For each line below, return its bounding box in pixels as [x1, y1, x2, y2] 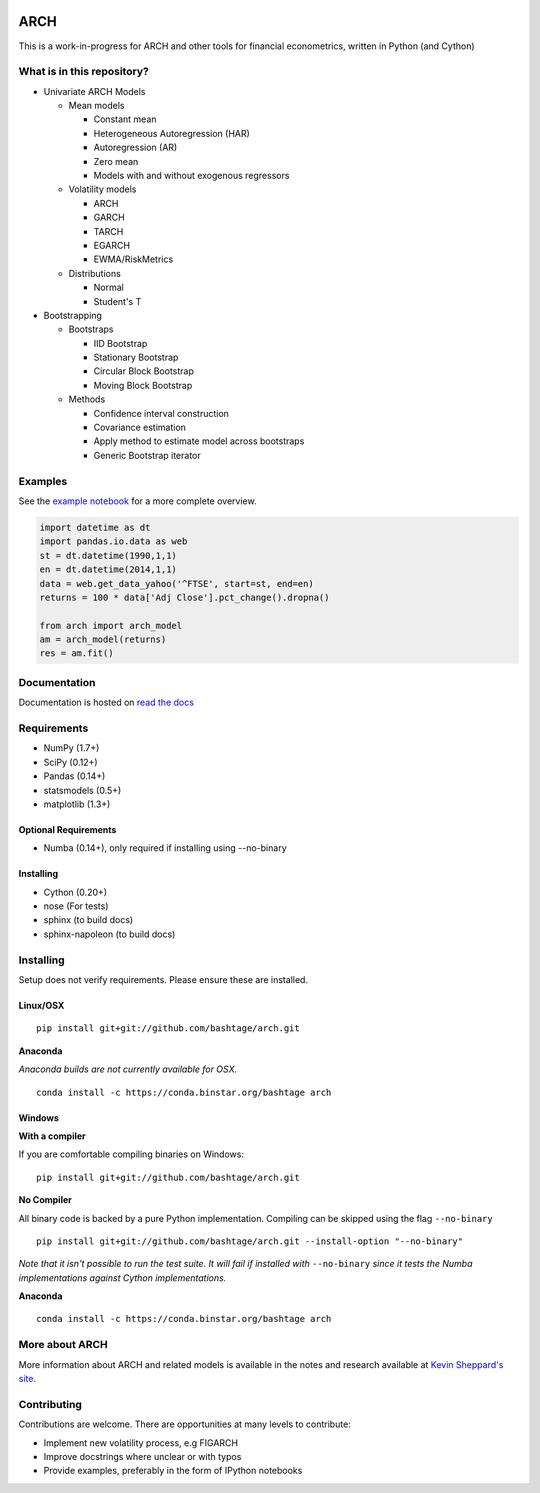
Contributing [18, 1397, 82, 1411]
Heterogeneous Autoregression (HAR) [93, 127, 250, 139]
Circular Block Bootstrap [93, 365, 195, 377]
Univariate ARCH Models [43, 85, 146, 97]
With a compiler [18, 1130, 87, 1142]
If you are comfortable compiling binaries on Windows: [18, 1148, 245, 1160]
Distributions [68, 267, 122, 279]
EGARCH [93, 239, 130, 251]
